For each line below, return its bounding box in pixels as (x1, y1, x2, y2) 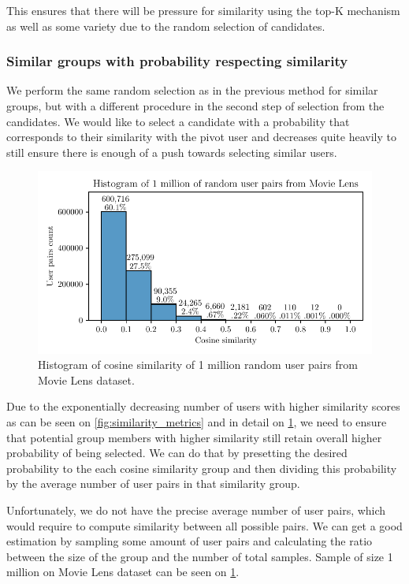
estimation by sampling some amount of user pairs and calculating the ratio (6, 533, 373, 549)
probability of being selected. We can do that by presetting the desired (6, 445, 348, 461)
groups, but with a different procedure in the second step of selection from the (6, 98, 385, 113)
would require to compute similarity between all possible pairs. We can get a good (6, 517, 403, 534)
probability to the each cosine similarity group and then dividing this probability (6, 459, 397, 476)
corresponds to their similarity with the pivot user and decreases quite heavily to (6, 128, 396, 145)
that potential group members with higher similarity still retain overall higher (6, 429, 382, 445)
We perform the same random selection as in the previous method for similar (6, 82, 378, 99)
